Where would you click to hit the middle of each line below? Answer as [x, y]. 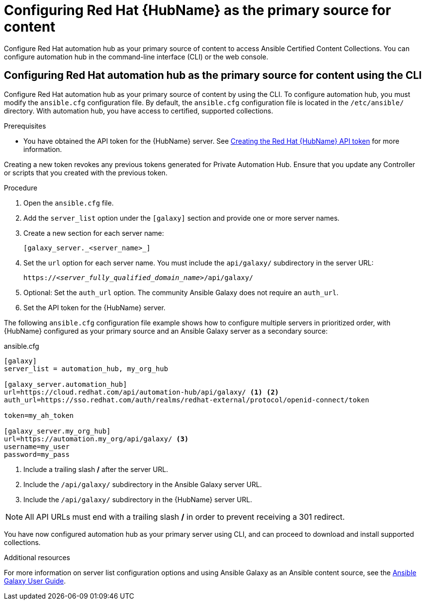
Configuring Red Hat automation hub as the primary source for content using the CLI [213, 75]
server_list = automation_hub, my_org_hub [86, 368]
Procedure [21, 188]
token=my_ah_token [39, 415]
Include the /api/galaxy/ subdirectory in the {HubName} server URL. [138, 499]
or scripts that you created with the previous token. [86, 172]
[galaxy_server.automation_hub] [65, 384]
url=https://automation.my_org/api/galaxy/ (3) [96, 439]
